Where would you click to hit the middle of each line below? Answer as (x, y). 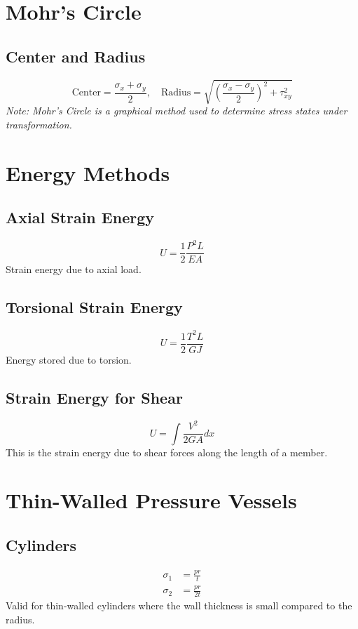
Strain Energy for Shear (94, 397)
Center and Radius (76, 56)
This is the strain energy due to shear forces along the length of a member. (167, 452)
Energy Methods (88, 172)
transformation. (39, 124)
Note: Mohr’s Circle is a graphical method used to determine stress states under (177, 111)
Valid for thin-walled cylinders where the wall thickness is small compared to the (179, 605)
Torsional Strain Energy (94, 307)
